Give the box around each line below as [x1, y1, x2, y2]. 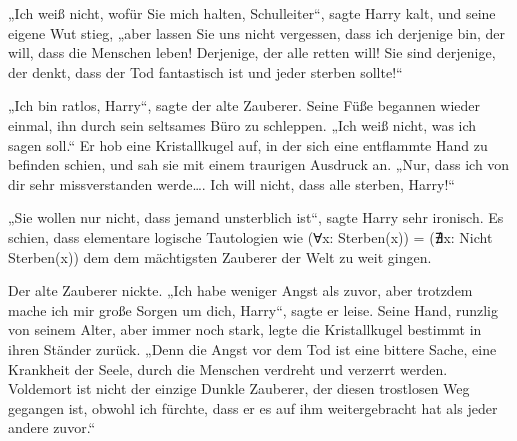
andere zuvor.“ [8, 417, 96, 438]
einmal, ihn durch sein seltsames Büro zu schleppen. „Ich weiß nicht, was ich [8, 114, 477, 135]
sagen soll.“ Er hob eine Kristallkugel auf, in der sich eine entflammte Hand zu [8, 134, 488, 155]
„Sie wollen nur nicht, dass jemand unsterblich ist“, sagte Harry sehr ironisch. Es [8, 207, 504, 228]
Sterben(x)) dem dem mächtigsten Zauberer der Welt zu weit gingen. [8, 246, 432, 267]
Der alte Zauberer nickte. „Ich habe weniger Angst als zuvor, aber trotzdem [8, 280, 473, 301]
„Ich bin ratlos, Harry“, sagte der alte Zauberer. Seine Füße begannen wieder [8, 95, 481, 116]
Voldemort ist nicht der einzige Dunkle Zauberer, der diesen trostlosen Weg [8, 378, 470, 399]
